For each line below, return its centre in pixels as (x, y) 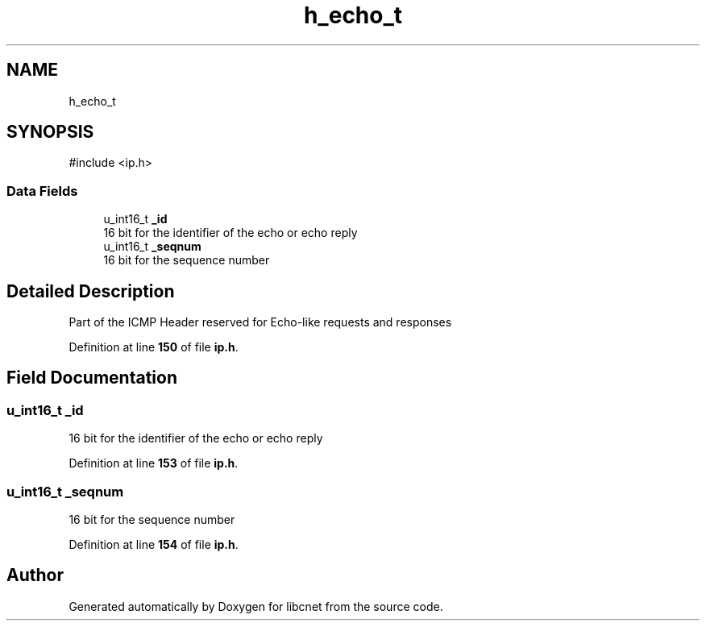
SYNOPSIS (50, 132)
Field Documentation (92, 378)
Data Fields (42, 191)
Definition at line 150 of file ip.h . (154, 347)
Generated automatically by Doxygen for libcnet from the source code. (256, 606)
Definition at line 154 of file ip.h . (154, 544)
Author (35, 575)
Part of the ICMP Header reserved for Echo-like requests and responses (260, 322)
